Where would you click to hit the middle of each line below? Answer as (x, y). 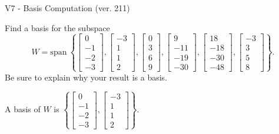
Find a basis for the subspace (57, 27)
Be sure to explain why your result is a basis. (86, 77)
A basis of (23, 109)
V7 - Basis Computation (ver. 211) (67, 8)
